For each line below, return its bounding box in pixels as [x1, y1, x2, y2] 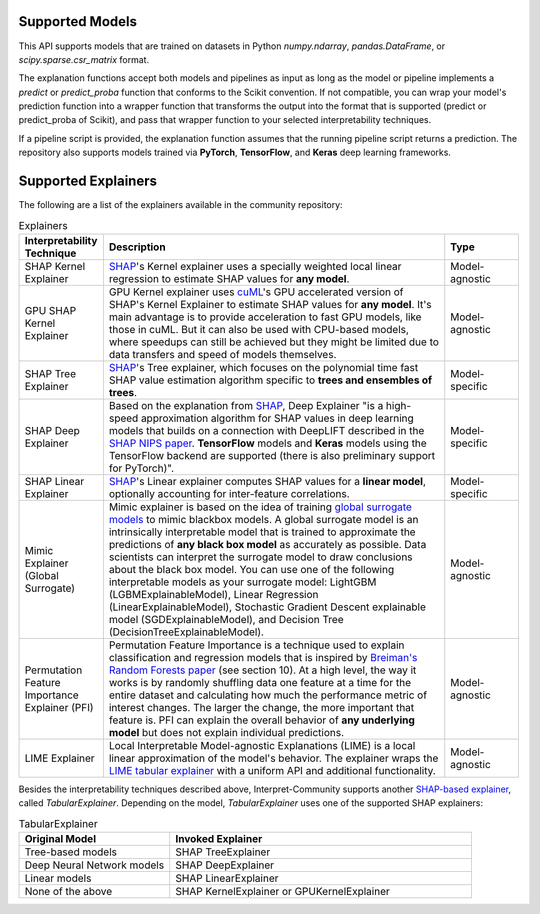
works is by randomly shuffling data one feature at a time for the [108, 675, 412, 689]
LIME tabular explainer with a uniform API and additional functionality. [108, 763, 437, 777]
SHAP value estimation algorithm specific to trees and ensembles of [108, 373, 433, 387]
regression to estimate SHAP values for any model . [108, 271, 350, 285]
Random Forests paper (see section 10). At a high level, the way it [108, 663, 417, 677]
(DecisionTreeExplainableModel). [108, 625, 265, 639]
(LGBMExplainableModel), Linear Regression [108, 587, 319, 601]
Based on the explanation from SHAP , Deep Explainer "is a [108, 398, 384, 412]
